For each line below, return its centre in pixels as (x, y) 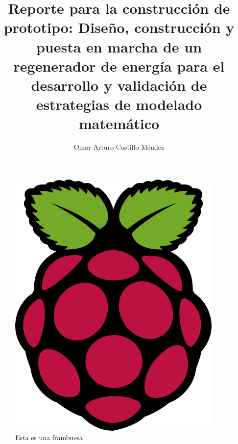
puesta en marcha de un (119, 46)
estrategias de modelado (119, 104)
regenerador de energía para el (119, 65)
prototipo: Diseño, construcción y (119, 27)
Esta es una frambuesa (49, 437)
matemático (119, 123)
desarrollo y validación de (119, 85)
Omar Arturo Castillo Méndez (119, 147)
